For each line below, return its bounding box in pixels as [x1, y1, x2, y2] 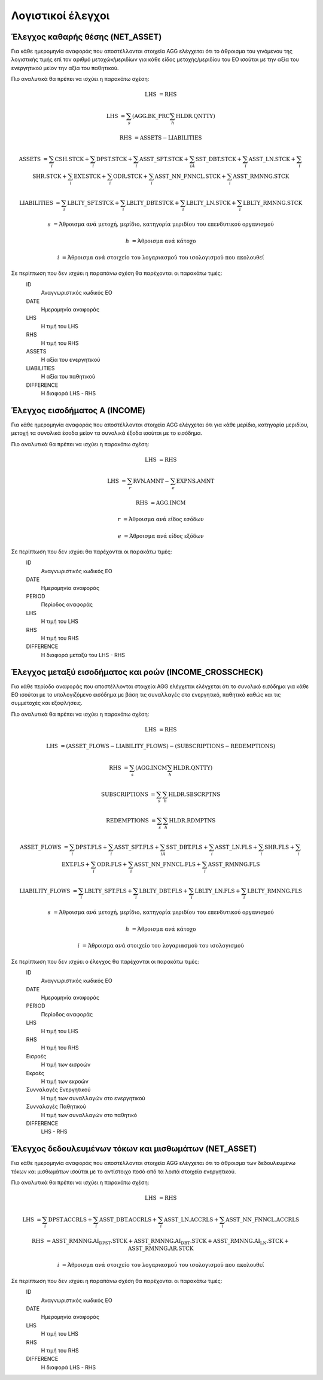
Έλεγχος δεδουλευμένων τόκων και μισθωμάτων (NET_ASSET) [11, 1144, 257, 1154]
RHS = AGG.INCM [135, 499, 186, 506]
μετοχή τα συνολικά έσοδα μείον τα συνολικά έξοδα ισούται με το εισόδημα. [11, 429, 203, 437]
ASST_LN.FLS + [214, 843, 258, 851]
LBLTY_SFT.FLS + [84, 887, 133, 894]
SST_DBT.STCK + [195, 156, 242, 162]
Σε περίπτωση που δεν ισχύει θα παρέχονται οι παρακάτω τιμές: [11, 548, 172, 555]
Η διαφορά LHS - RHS [41, 1363, 96, 1371]
